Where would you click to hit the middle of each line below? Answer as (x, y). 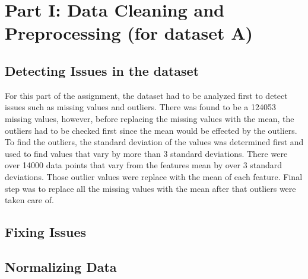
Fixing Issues (46, 232)
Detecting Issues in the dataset (102, 70)
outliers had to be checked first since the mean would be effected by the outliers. (151, 130)
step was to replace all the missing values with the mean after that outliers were (150, 188)
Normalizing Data (61, 266)
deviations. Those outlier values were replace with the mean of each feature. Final (154, 176)
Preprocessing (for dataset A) (129, 33)
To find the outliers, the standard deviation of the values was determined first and (154, 142)
